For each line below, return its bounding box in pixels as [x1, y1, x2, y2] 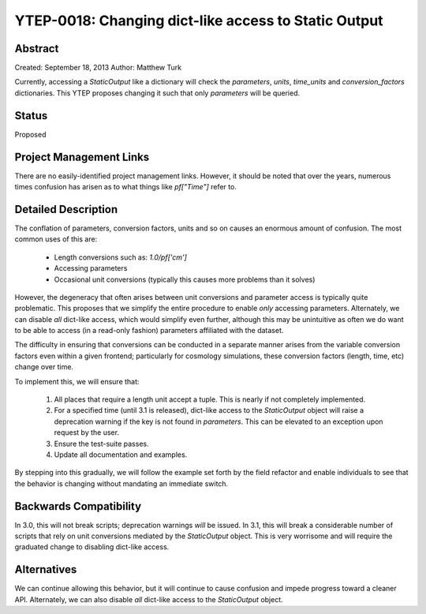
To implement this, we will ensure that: [14, 376, 140, 386]
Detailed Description [14, 202, 118, 216]
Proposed [14, 129, 47, 139]
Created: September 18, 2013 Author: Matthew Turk [14, 63, 181, 73]
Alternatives [14, 563, 77, 576]
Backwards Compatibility [14, 500, 142, 513]
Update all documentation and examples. [54, 450, 188, 459]
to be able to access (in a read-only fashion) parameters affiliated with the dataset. [14, 326, 284, 335]
